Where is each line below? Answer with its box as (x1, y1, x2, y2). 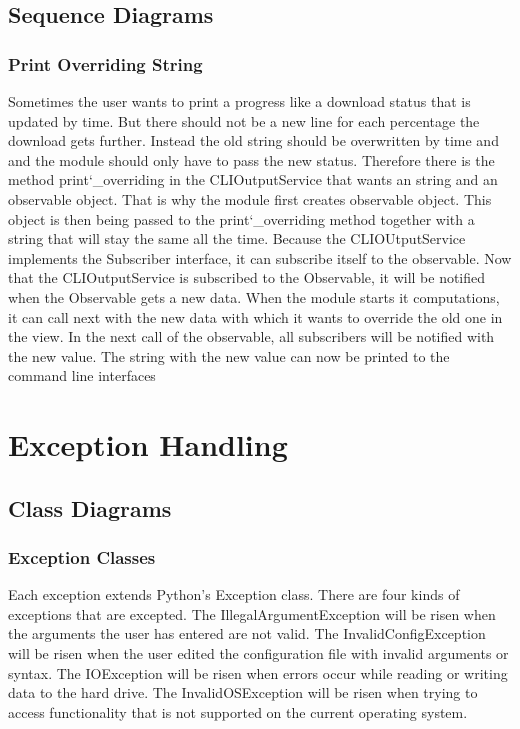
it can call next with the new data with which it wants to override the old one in (8, 306, 503, 327)
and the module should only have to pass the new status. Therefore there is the (8, 149, 495, 170)
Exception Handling (8, 424, 288, 465)
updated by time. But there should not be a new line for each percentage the (8, 110, 480, 131)
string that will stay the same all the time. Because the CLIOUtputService (8, 228, 466, 249)
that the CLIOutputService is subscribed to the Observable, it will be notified (8, 267, 486, 288)
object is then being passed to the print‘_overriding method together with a (8, 208, 475, 229)
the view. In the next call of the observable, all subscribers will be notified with (8, 326, 495, 347)
